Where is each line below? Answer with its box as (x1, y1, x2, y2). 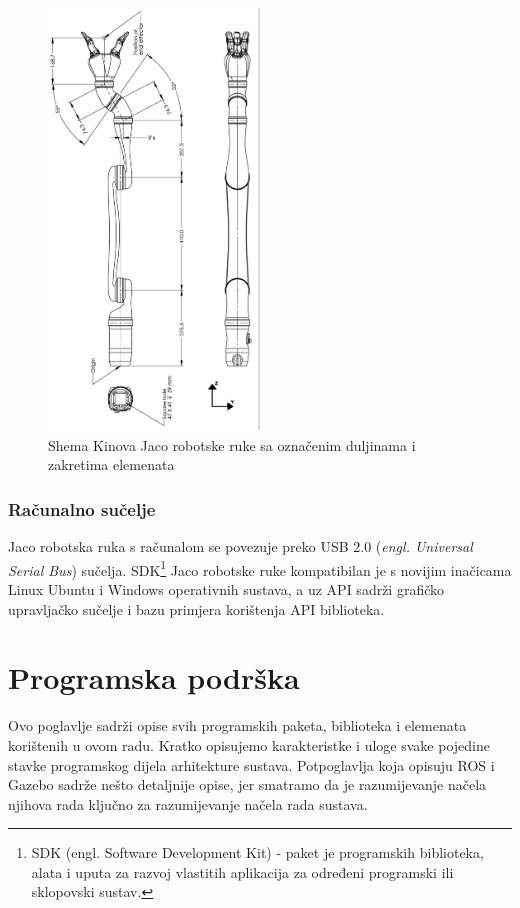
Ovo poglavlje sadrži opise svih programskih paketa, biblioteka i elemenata (8, 715, 467, 736)
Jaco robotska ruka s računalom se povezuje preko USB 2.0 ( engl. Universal (8, 536, 473, 557)
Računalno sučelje (8, 496, 156, 521)
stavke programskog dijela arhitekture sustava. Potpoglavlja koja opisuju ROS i (8, 754, 495, 775)
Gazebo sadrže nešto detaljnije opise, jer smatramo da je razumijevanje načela (8, 774, 487, 795)
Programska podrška (8, 657, 300, 698)
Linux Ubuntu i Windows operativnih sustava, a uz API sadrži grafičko (8, 579, 445, 600)
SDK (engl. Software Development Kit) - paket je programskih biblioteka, (31, 842, 484, 863)
